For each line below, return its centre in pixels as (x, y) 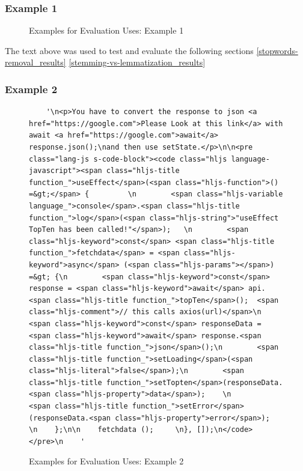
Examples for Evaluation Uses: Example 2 (106, 461)
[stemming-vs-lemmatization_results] (137, 62)
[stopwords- (277, 50)
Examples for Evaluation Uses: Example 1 (106, 30)
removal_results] (35, 62)
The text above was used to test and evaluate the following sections (129, 50)
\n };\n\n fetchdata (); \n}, (111, 430)
